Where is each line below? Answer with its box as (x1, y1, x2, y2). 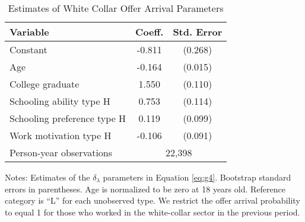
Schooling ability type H (9, 94, 110, 108)
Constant (9, 43, 47, 56)
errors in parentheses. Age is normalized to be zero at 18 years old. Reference (5, 182, 285, 195)
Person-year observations (9, 146, 113, 159)
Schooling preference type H (9, 111, 126, 125)
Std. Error (173, 25, 223, 38)
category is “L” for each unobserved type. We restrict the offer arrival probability (5, 194, 300, 207)
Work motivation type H (9, 128, 112, 142)
